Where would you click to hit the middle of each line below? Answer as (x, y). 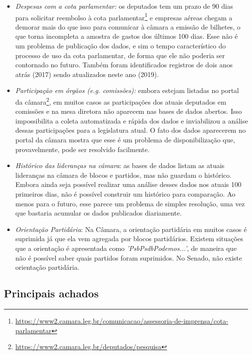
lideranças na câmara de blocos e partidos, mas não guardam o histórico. (123, 175)
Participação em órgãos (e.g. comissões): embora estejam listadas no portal (127, 90)
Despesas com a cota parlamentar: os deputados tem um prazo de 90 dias (124, 6)
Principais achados (51, 293)
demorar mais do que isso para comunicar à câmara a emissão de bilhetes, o (128, 26)
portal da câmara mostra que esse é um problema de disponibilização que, (125, 140)
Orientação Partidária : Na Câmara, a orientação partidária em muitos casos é (131, 229)
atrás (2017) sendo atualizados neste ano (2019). (87, 74)
